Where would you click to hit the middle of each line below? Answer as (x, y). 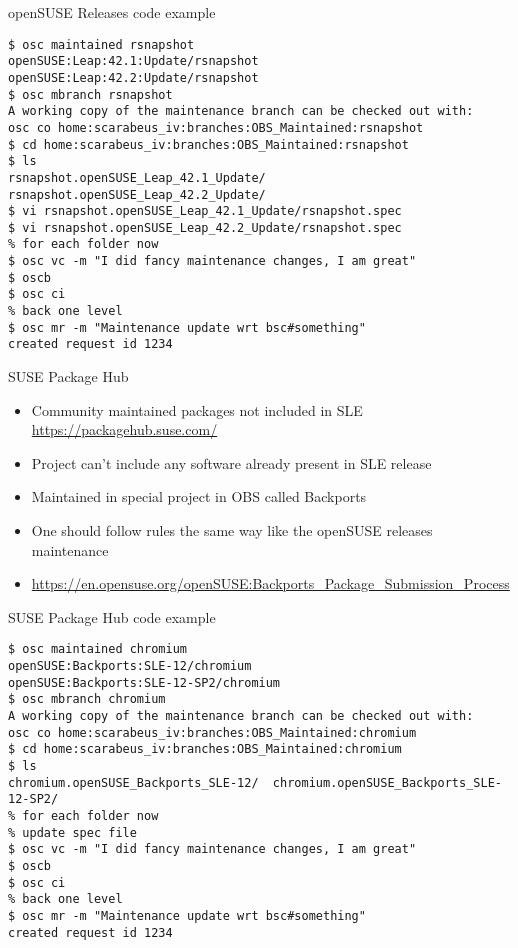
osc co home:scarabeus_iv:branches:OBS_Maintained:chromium (212, 732)
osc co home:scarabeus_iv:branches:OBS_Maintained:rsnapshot (216, 127)
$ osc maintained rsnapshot (101, 44)
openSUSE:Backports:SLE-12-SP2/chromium (144, 682)
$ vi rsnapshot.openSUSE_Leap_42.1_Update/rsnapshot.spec (205, 211)
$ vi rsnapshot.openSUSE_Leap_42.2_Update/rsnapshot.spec (205, 227)
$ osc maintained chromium (97, 649)
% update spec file (72, 832)
